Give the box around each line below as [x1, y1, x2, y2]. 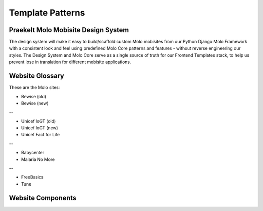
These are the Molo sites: [9, 85, 60, 90]
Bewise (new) [21, 100, 49, 106]
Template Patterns [9, 7, 85, 18]
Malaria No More [21, 156, 55, 162]
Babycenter [21, 150, 45, 156]
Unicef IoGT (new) [21, 125, 58, 131]
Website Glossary [9, 72, 64, 80]
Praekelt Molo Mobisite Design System [9, 26, 129, 34]
